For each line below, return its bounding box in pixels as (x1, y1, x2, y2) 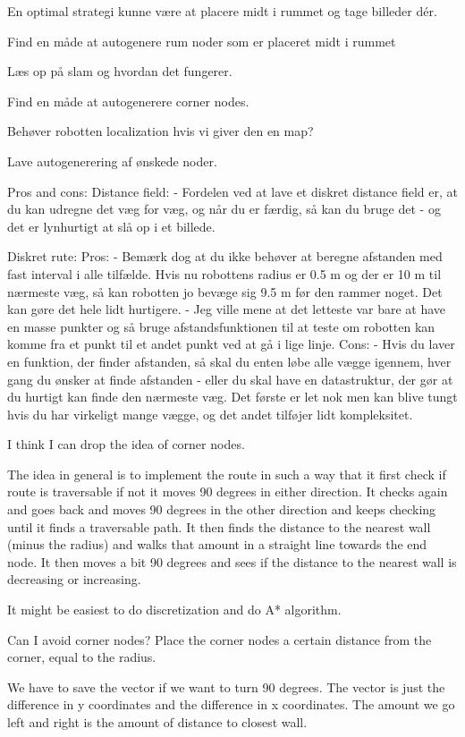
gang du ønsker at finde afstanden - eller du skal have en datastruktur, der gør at (7, 369, 453, 388)
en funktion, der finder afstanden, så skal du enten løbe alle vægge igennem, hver (7, 352, 452, 370)
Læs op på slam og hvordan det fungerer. (7, 62, 232, 80)
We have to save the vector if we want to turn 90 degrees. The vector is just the (7, 677, 445, 696)
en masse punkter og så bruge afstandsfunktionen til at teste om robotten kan (7, 317, 435, 335)
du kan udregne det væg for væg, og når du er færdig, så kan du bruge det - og (7, 199, 441, 218)
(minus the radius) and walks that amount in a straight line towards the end (7, 535, 427, 554)
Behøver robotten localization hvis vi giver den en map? (7, 122, 314, 140)
